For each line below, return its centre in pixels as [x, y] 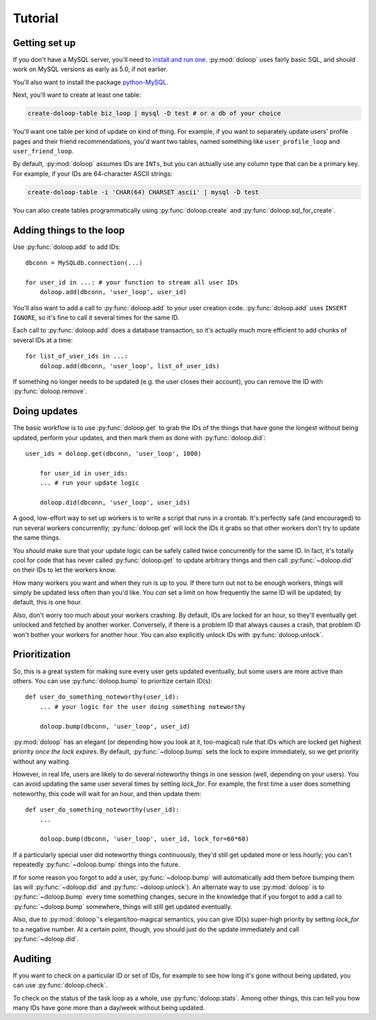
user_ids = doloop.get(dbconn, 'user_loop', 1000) [113, 454]
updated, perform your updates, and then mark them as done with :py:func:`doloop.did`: [139, 437]
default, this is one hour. [48, 602]
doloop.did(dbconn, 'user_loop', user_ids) [115, 502]
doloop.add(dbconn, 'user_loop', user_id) [113, 292]
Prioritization [42, 654]
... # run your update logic [89, 483]
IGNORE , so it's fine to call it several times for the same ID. [96, 317]
